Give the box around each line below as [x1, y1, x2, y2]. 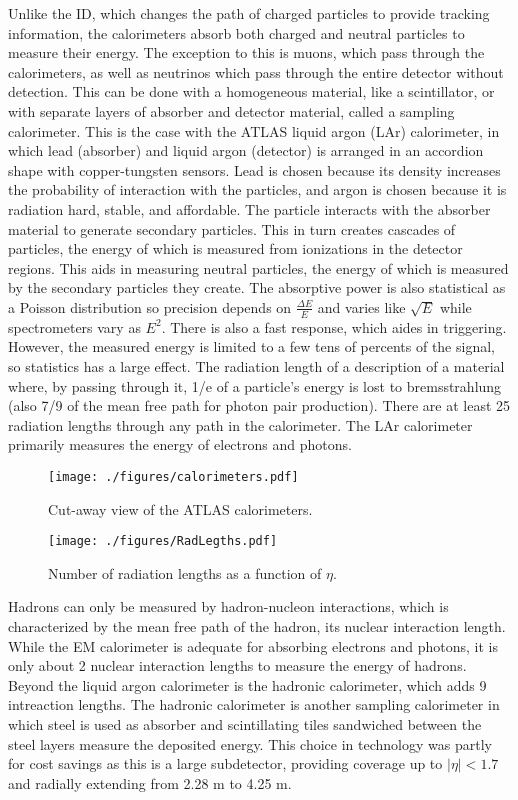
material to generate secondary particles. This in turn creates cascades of [8, 218, 456, 239]
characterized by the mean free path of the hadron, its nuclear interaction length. [8, 615, 506, 636]
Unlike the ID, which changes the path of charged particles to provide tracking [8, 3, 490, 23]
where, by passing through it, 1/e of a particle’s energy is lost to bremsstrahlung [8, 375, 502, 396]
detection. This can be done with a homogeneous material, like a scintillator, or [8, 81, 495, 102]
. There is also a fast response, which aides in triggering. [161, 316, 507, 337]
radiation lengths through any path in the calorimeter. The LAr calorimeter [8, 414, 473, 435]
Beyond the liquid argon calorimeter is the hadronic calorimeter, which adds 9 [8, 674, 487, 695]
